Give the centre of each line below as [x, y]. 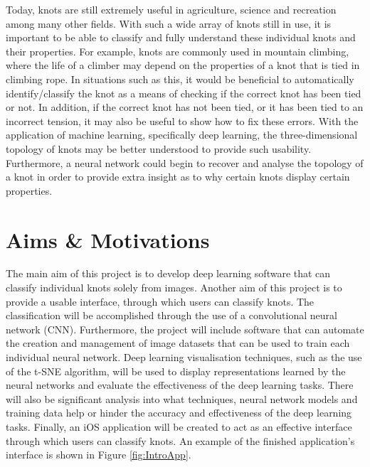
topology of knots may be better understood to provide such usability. [159, 148]
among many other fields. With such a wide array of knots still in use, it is [169, 23]
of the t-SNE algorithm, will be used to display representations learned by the [176, 371]
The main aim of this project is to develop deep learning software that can [168, 273]
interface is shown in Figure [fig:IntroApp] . [99, 455]
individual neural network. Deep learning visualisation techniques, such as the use [184, 357]
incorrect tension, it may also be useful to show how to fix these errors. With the [182, 120]
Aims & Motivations [108, 239]
